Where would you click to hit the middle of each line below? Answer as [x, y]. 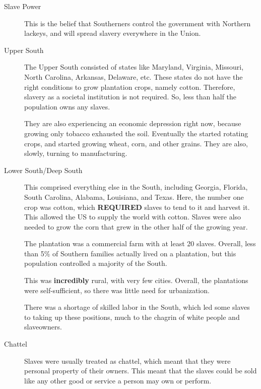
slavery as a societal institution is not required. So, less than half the [130, 97]
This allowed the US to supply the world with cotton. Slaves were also [133, 217]
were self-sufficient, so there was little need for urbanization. [117, 290]
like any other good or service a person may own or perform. [118, 380]
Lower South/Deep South [43, 170]
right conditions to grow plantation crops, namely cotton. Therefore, [130, 87]
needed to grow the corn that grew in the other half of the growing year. [136, 226]
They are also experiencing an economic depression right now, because [133, 123]
